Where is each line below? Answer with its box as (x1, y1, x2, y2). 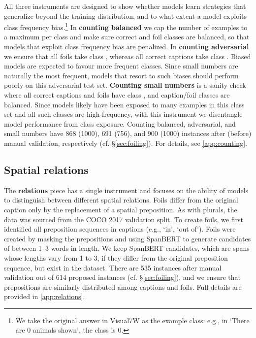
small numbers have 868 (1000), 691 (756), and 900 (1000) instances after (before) (4, 128, 252, 138)
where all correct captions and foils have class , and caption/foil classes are (4, 90, 230, 100)
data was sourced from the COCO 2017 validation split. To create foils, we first (4, 214, 243, 224)
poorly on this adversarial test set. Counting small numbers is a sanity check (4, 80, 246, 90)
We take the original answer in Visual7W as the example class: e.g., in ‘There (15, 315, 250, 325)
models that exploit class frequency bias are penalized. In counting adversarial (4, 41, 249, 52)
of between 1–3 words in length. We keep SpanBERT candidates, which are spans (4, 243, 250, 253)
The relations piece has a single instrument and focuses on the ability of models (4, 185, 249, 195)
